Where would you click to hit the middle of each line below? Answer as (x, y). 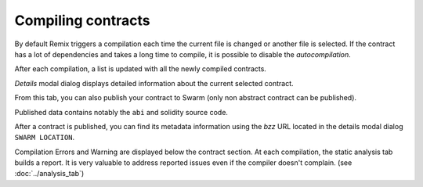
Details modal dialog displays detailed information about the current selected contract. (154, 83)
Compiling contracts (82, 20)
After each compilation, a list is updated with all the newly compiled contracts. (140, 69)
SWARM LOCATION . (45, 138)
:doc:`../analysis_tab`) (49, 174)
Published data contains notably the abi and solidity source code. (121, 112)
